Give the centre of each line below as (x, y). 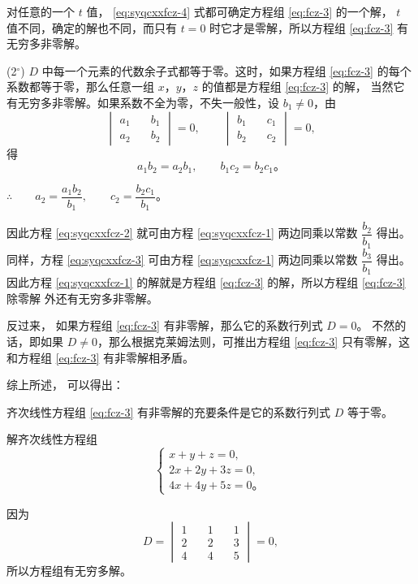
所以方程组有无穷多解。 (69, 571)
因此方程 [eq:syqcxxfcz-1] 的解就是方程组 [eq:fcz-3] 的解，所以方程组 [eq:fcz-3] (206, 282)
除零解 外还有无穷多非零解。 (82, 298)
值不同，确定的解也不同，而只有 (92, 27)
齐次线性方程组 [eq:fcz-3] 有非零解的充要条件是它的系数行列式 (169, 411)
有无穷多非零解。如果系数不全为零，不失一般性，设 (143, 102)
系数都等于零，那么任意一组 (80, 87)
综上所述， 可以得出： (65, 385)
